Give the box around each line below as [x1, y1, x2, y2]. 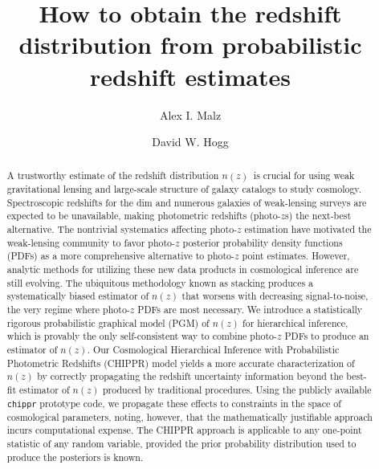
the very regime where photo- [6, 303, 130, 316]
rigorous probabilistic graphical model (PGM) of [6, 316, 210, 329]
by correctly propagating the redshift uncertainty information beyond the [37, 369, 344, 383]
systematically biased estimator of [6, 289, 149, 303]
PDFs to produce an [284, 329, 369, 343]
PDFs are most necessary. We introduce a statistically [137, 303, 363, 316]
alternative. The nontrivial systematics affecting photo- [6, 222, 238, 236]
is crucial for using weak [253, 169, 355, 182]
